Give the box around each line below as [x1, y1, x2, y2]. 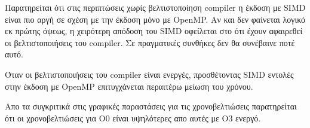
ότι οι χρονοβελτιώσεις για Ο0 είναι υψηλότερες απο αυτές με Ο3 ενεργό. [5, 111, 261, 124]
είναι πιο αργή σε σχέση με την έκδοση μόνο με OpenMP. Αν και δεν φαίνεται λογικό [5, 13, 306, 25]
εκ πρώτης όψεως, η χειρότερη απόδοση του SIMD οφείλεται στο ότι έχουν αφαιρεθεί [5, 25, 303, 37]
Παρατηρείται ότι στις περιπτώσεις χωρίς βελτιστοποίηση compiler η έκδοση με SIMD [5, 1, 306, 13]
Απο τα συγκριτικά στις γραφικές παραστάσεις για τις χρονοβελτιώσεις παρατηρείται [5, 100, 297, 112]
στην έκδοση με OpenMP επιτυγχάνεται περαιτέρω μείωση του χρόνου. [5, 80, 253, 92]
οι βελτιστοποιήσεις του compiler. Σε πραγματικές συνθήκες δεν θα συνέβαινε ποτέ [5, 36, 295, 48]
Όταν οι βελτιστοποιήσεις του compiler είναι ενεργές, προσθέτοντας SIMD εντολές [5, 68, 294, 80]
